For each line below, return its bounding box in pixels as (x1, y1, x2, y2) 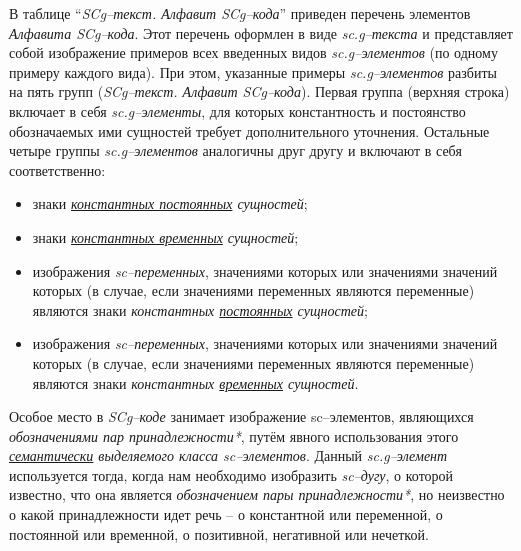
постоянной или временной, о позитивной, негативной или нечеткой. (9, 523, 429, 544)
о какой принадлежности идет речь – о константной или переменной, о (9, 504, 443, 525)
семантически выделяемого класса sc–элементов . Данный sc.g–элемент (9, 445, 448, 466)
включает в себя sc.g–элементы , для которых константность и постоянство (9, 100, 466, 121)
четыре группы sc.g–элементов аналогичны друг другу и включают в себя (9, 140, 462, 161)
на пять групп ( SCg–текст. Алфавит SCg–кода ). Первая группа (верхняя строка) (9, 81, 510, 102)
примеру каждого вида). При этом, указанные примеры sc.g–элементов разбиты (9, 61, 497, 82)
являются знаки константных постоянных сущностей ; (32, 299, 368, 320)
